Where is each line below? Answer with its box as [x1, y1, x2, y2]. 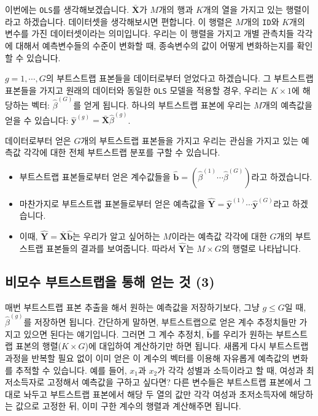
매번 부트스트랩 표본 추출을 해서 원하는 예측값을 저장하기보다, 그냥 [5, 300, 260, 313]
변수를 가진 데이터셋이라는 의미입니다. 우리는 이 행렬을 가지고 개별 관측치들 [5, 27, 294, 40]
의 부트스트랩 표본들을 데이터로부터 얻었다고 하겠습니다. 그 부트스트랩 [45, 72, 314, 85]
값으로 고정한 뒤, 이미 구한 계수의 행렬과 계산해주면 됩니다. [15, 399, 241, 412]
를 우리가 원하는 [212, 327, 273, 340]
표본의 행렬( [15, 339, 62, 352]
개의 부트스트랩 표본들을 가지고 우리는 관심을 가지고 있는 [80, 134, 299, 146]
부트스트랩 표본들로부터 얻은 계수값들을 [19, 170, 171, 183]
